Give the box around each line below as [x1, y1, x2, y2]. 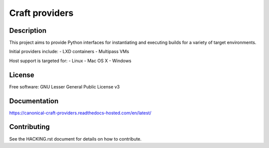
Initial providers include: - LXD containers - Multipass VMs [9, 49, 130, 55]
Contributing [9, 123, 50, 131]
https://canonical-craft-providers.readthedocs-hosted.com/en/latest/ [9, 110, 151, 116]
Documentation [9, 97, 59, 105]
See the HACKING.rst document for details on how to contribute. [9, 136, 142, 142]
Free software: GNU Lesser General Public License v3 [9, 83, 120, 89]
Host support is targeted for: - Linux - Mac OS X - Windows [9, 58, 132, 64]
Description [9, 26, 47, 35]
